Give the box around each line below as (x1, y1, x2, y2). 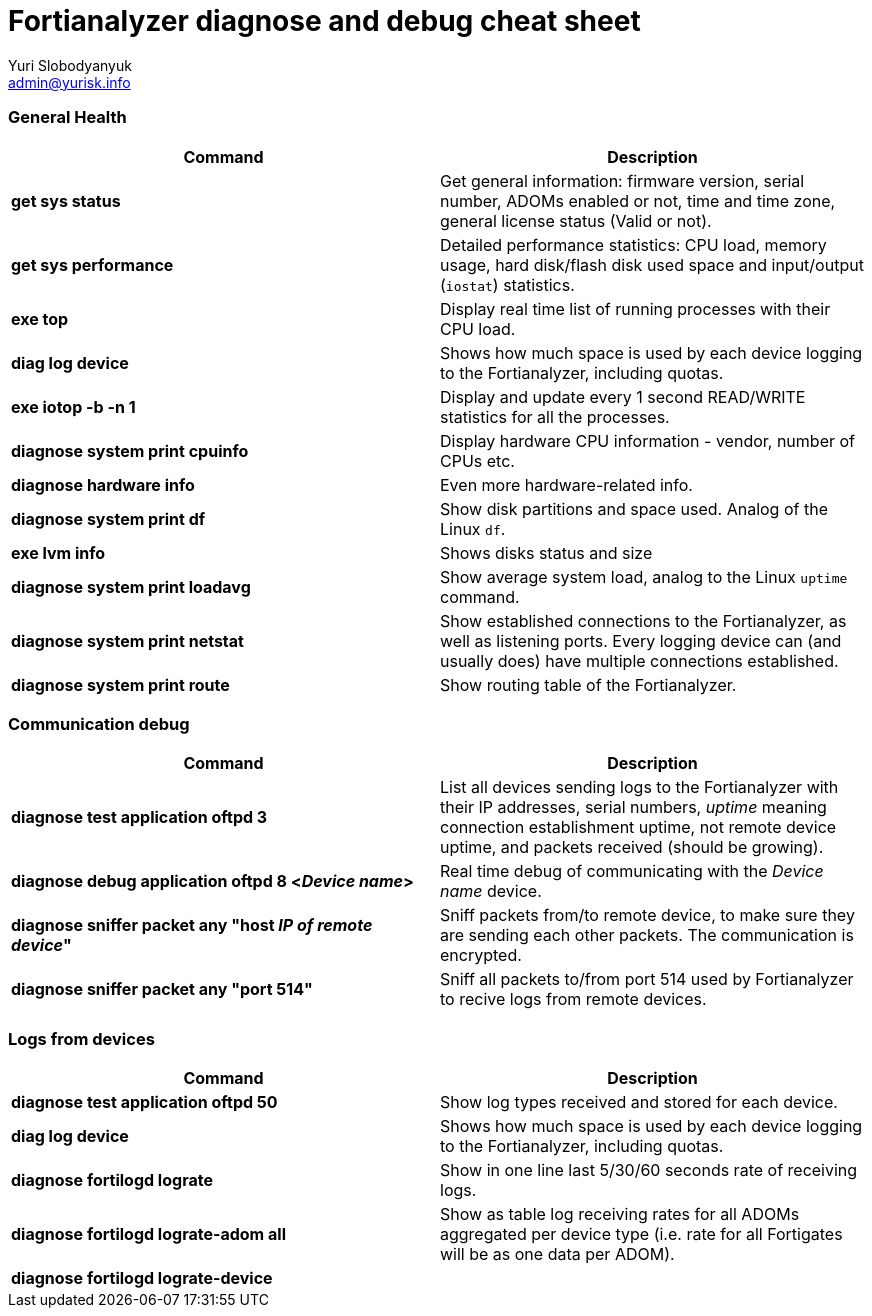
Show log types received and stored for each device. (440, 1092, 838, 1112)
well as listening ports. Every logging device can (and (440, 630, 842, 651)
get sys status (11, 190, 121, 211)
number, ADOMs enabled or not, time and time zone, (440, 190, 836, 211)
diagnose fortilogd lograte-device (11, 1268, 273, 1288)
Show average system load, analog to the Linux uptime (440, 566, 848, 587)
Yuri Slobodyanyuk (8, 56, 132, 74)
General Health (8, 107, 127, 128)
